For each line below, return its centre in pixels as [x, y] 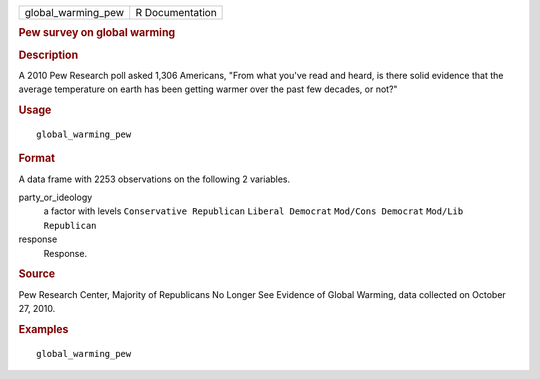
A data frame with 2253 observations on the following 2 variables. [154, 179]
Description [48, 55]
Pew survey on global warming [97, 33]
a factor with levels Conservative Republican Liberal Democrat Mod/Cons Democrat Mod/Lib [253, 211]
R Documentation [176, 12]
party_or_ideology [55, 197]
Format [36, 158]
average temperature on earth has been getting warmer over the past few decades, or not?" [208, 89]
